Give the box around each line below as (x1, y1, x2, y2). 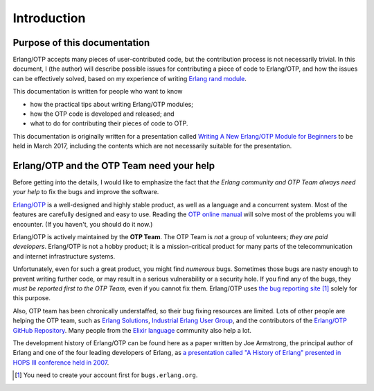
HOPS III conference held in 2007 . (12, 358, 109, 367)
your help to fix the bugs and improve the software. (12, 188, 159, 196)
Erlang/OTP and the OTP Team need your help (12, 160, 215, 171)
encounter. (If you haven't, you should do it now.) (12, 220, 153, 228)
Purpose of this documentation (12, 37, 150, 49)
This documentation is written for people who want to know (12, 87, 183, 96)
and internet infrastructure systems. (12, 252, 116, 260)
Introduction (12, 10, 86, 26)
